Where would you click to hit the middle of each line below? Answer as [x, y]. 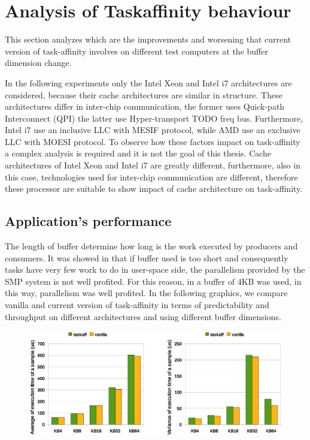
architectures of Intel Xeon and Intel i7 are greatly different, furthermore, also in [153, 165]
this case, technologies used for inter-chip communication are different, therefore [151, 177]
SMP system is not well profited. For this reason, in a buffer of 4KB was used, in [153, 281]
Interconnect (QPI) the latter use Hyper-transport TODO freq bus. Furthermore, [154, 118]
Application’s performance [88, 221]
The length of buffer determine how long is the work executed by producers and [151, 246]
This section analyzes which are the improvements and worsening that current [148, 39]
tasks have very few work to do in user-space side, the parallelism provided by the [155, 269]
